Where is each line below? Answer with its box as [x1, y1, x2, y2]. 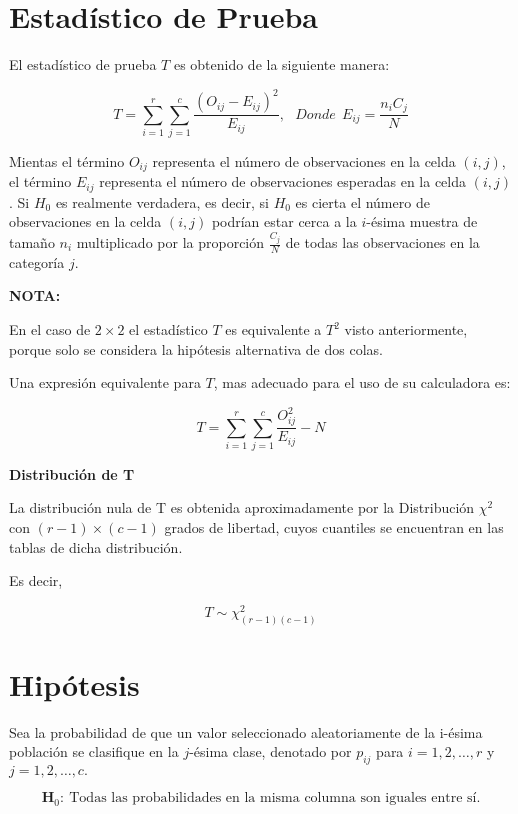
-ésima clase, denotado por [189, 741, 352, 762]
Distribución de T [9, 463, 135, 484]
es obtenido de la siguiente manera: [173, 54, 390, 75]
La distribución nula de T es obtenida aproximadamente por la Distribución [9, 497, 475, 518]
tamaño [9, 232, 55, 253]
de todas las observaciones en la [285, 232, 480, 253]
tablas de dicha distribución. [9, 536, 183, 557]
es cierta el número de [295, 191, 430, 212]
